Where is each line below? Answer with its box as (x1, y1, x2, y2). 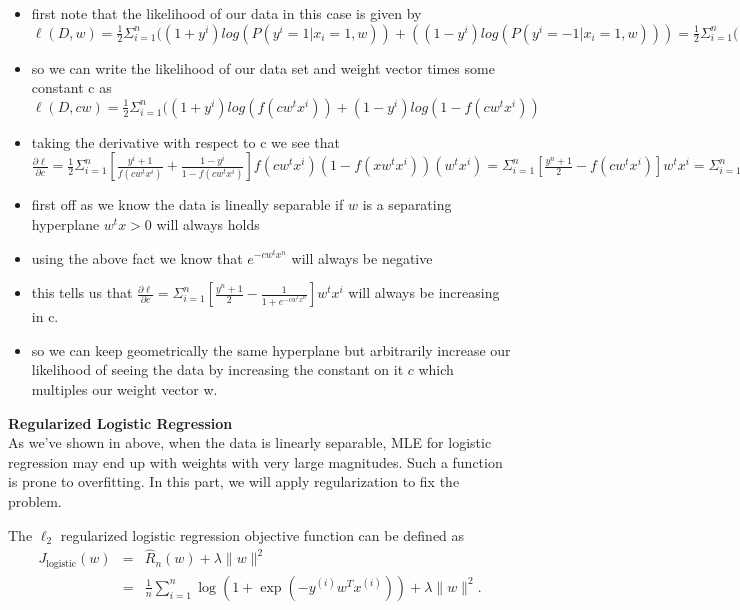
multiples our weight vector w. (31, 378, 218, 399)
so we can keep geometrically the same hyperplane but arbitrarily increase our (31, 339, 511, 360)
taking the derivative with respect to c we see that (31, 131, 340, 152)
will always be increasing (348, 282, 500, 303)
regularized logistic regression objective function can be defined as (60, 524, 465, 545)
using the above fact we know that (31, 247, 243, 268)
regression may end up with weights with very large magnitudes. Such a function (8, 451, 503, 472)
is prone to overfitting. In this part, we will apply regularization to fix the (8, 471, 460, 492)
